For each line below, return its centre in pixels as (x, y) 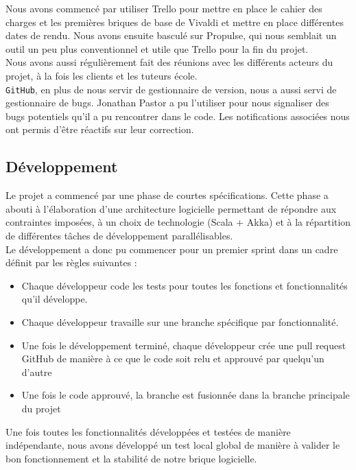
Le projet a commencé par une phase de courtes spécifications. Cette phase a (167, 195)
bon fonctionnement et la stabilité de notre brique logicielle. (131, 458)
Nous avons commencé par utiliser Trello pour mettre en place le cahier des (164, 8)
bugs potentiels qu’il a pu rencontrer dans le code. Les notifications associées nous (178, 116)
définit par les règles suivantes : (71, 262)
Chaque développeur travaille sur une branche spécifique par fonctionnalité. (180, 321)
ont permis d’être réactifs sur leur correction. (100, 129)
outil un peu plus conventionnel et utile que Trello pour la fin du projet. (157, 48)
